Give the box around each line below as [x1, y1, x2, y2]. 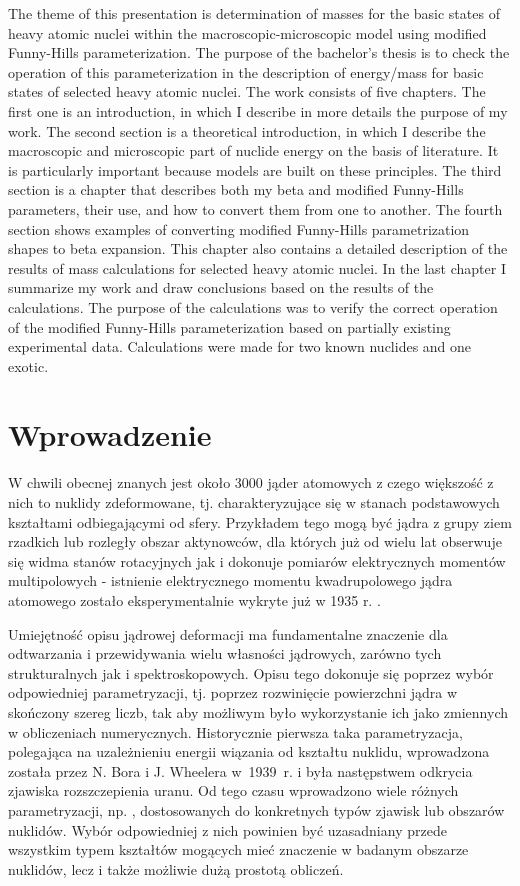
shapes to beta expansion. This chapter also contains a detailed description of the [8, 238, 508, 259]
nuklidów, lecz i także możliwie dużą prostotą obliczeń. [8, 858, 344, 879]
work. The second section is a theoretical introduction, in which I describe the [8, 120, 486, 141]
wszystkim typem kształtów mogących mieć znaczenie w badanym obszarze [8, 839, 469, 860]
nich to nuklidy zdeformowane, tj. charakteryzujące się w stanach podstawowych [8, 492, 500, 512]
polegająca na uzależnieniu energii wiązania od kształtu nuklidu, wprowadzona [8, 741, 490, 762]
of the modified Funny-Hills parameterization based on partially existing [8, 316, 451, 337]
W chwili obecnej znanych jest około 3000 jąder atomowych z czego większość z [8, 472, 494, 493]
